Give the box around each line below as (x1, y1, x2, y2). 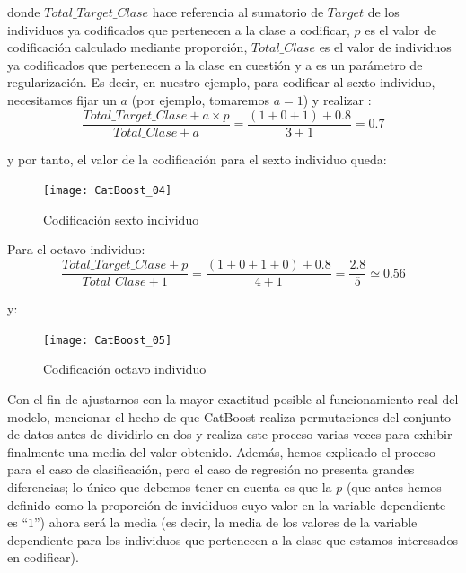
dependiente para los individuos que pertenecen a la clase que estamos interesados (7, 530, 458, 549)
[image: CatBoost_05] (43, 333, 172, 347)
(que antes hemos (346, 477, 442, 496)
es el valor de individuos (319, 38, 452, 57)
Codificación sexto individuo (43, 209, 199, 228)
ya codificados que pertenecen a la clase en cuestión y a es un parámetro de (7, 55, 423, 74)
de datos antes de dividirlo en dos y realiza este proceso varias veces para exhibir (7, 425, 453, 444)
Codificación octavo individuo (43, 359, 207, 378)
